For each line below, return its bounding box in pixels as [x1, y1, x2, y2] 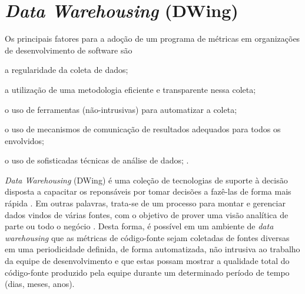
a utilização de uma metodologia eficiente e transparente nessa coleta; [5, 83, 256, 95]
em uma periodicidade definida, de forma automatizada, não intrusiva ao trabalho [5, 243, 300, 255]
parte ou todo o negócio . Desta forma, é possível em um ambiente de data [5, 220, 274, 232]
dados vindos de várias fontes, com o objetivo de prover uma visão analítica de [5, 208, 289, 220]
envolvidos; [5, 134, 44, 146]
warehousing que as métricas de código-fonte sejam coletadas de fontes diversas [5, 231, 290, 243]
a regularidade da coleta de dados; [5, 64, 128, 76]
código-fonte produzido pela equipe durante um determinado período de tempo [5, 266, 290, 278]
